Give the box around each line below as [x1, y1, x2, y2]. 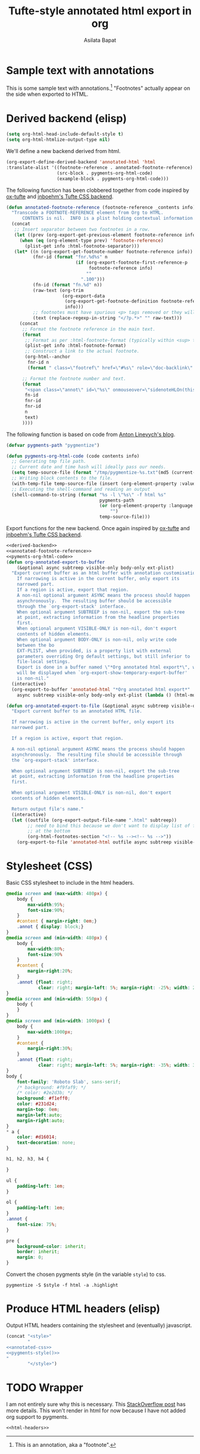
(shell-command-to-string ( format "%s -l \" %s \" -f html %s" [11, 491, 167, 498]
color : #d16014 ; [17, 1134, 58, 1140]
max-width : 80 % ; [27, 946, 65, 952]
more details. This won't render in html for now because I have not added [6, 1407, 186, 1414]
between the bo [17, 642, 55, 648]
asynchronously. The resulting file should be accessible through [11, 752, 183, 758]
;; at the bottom [27, 828, 70, 835]
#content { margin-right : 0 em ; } [17, 919, 97, 924]
